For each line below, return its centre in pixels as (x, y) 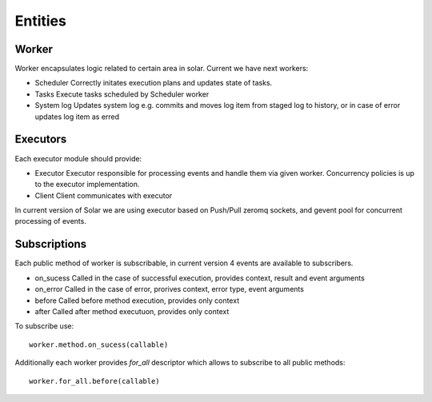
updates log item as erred (77, 117)
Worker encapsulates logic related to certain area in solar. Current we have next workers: (162, 69)
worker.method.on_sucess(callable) (99, 344)
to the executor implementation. (87, 185)
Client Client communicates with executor (104, 195)
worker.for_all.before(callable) (94, 381)
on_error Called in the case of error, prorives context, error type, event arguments (169, 289)
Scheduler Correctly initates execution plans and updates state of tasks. (154, 83)
